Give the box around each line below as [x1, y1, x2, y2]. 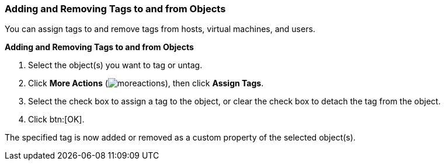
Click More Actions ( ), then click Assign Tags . [28, 78, 264, 89]
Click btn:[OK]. [28, 114, 85, 125]
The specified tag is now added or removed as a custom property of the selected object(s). [5, 132, 356, 143]
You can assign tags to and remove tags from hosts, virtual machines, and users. [5, 24, 315, 34]
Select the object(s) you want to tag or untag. [28, 60, 203, 71]
